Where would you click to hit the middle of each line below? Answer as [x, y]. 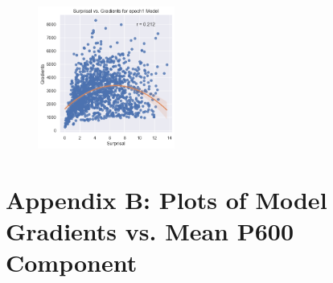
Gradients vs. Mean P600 [150, 230]
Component [72, 262]
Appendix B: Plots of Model [166, 199]
